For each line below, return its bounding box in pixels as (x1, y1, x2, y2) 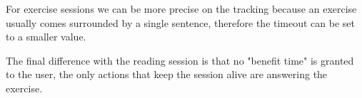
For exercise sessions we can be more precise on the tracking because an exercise (6, 1, 357, 16)
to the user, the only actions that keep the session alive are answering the (6, 67, 328, 82)
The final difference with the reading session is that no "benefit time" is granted (6, 53, 354, 67)
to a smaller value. (6, 29, 86, 44)
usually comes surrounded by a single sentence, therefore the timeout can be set (6, 15, 356, 30)
